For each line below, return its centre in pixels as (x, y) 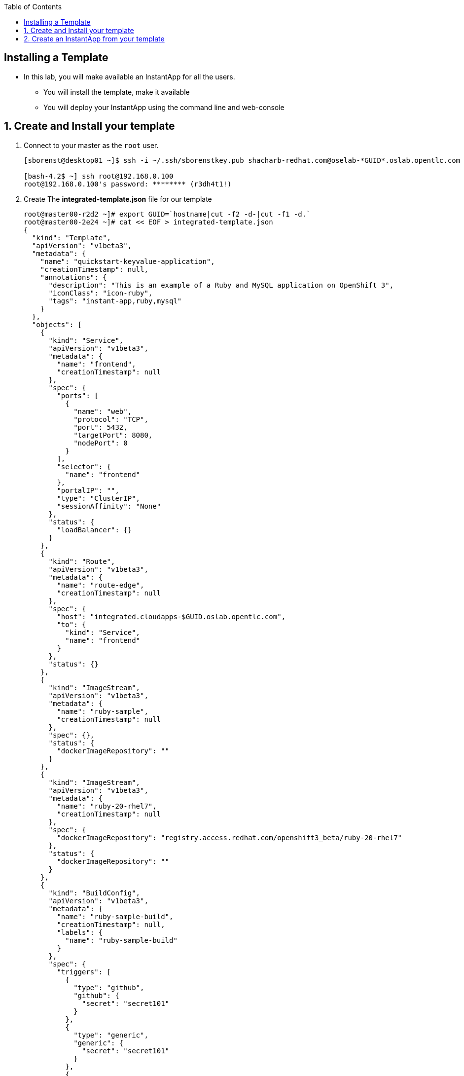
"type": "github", (109, 987)
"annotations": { (73, 277)
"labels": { (80, 932)
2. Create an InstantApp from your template (94, 39)
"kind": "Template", (71, 238)
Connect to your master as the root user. (91, 145)
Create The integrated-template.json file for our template (118, 199)
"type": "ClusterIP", (99, 498)
